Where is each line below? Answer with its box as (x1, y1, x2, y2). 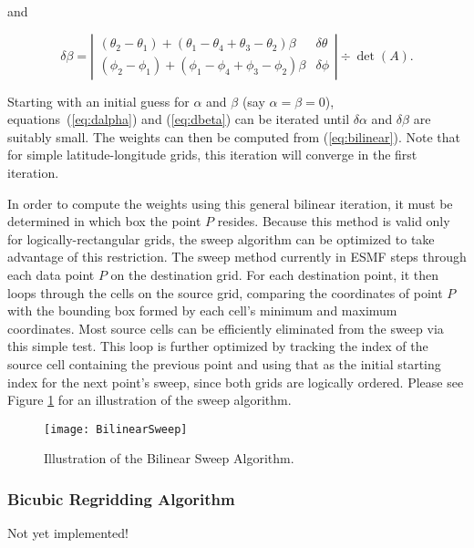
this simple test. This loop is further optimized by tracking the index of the (7, 336, 428, 356)
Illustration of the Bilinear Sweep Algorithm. (44, 449, 294, 468)
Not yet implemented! (7, 523, 129, 543)
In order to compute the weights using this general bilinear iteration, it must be (7, 193, 453, 212)
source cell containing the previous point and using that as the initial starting (7, 354, 441, 373)
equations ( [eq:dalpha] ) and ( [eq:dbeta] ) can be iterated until (7, 109, 350, 129)
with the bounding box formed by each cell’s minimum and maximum (7, 301, 397, 320)
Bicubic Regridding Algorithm (7, 487, 235, 510)
